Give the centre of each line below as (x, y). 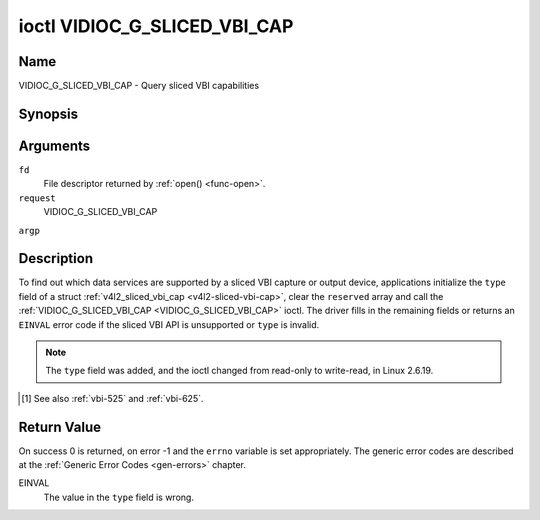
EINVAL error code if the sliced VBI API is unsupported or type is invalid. (169, 324)
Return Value (60, 426)
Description (56, 258)
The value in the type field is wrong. (119, 497)
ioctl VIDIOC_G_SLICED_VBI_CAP (156, 26)
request (37, 198)
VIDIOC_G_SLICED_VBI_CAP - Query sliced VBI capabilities (139, 86)
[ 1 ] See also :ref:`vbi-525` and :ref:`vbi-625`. (112, 398)
